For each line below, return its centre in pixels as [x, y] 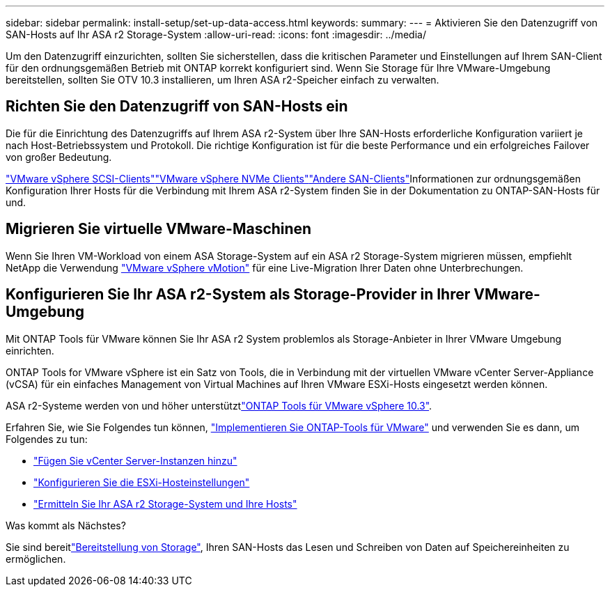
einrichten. [30, 350]
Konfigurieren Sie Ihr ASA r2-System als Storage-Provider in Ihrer [238, 295]
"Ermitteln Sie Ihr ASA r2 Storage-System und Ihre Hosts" [165, 504]
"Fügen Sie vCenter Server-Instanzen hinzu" [135, 460]
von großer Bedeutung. [59, 157]
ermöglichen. [36, 559]
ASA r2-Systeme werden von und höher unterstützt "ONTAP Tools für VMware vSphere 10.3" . [219, 405]
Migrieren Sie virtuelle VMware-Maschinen [159, 229]
